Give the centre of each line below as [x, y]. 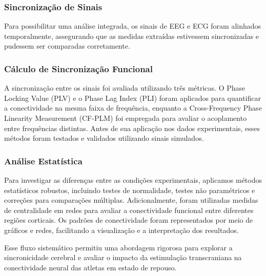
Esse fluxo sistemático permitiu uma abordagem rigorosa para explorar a [118, 247]
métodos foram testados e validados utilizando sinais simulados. [104, 138]
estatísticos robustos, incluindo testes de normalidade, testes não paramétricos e [130, 190]
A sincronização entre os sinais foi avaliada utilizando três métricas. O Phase [125, 88]
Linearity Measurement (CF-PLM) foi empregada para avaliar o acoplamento [126, 118]
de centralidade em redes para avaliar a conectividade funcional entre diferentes [129, 210]
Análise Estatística [43, 161]
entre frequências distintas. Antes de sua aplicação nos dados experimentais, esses [132, 128]
